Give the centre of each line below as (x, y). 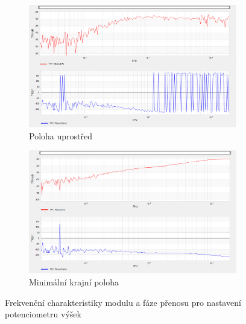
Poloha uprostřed (61, 135)
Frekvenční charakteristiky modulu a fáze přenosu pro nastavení (123, 302)
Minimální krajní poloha (74, 281)
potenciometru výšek (43, 314)
